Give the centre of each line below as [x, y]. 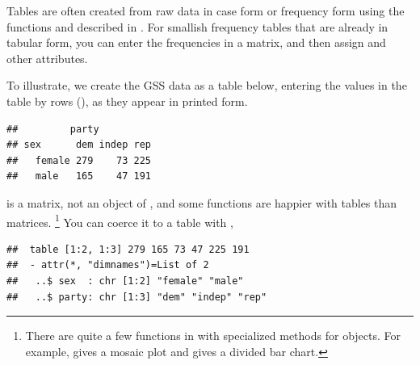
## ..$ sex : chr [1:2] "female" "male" [125, 281]
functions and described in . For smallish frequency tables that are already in [197, 26]
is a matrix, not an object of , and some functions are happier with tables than [202, 202]
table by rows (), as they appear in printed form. [127, 101]
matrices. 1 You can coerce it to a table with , [120, 220]
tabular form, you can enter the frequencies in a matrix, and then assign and [196, 42]
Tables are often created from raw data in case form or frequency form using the [206, 10]
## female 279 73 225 [79, 160]
